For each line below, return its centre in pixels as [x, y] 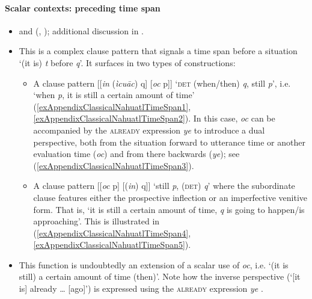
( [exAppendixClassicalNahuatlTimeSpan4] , [112, 233]
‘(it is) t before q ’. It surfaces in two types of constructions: [127, 62]
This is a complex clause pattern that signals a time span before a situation [158, 51]
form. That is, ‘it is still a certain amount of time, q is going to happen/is [169, 209]
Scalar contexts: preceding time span [83, 8]
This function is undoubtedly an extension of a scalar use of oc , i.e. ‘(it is [154, 264]
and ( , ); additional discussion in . [81, 30]
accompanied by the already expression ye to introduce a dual [149, 130]
